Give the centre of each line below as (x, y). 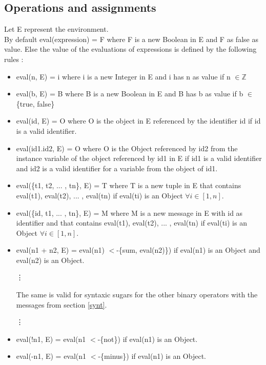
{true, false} (35, 103)
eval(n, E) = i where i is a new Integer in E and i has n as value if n (123, 76)
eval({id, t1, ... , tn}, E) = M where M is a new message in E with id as (129, 212)
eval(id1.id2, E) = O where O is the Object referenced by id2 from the (127, 148)
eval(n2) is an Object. (50, 260)
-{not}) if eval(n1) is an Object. (148, 339)
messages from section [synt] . (62, 304)
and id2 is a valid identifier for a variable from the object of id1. (117, 168)
